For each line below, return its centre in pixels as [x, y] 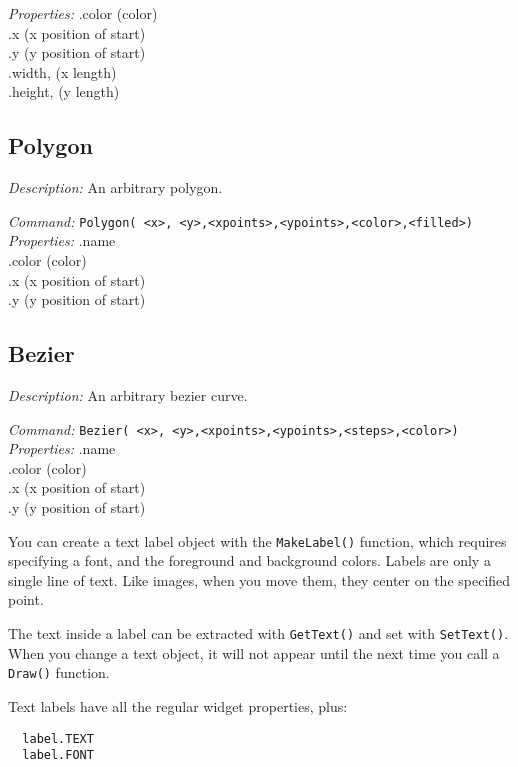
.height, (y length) [64, 91]
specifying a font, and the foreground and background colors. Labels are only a [249, 560]
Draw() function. [59, 672]
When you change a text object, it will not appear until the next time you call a [254, 652]
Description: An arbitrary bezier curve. [128, 395]
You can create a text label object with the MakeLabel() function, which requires [257, 540]
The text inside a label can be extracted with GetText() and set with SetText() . [258, 633]
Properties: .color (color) [83, 13]
